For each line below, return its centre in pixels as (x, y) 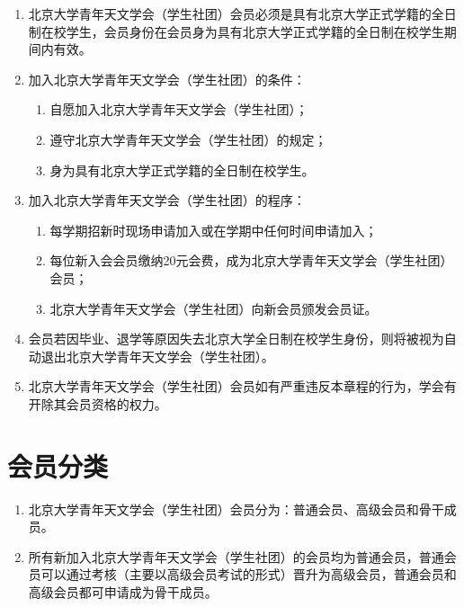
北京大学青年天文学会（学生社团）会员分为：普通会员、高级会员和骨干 (236, 509)
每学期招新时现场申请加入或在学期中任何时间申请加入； (214, 230)
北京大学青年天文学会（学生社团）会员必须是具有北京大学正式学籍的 (230, 13)
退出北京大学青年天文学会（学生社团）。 (157, 356)
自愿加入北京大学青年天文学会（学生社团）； (179, 109)
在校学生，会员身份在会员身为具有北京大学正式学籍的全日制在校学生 (242, 31)
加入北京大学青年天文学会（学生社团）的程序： (167, 200)
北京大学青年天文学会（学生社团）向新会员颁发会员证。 (214, 308)
